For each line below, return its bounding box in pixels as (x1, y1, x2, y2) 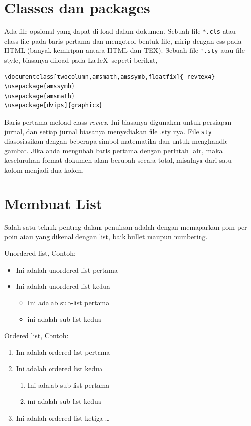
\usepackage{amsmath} (4, 92, 75, 100)
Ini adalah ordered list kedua (16, 363, 103, 374)
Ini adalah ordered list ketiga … (16, 412, 110, 423)
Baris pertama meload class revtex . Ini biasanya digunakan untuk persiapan (4, 117, 232, 126)
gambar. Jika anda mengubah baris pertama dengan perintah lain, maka (4, 145, 223, 155)
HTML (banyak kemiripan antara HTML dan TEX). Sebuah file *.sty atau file (4, 45, 245, 55)
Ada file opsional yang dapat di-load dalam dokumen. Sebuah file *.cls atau (4, 26, 236, 36)
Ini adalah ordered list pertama (16, 347, 110, 357)
